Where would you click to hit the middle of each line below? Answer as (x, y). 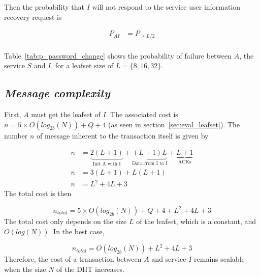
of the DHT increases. (90, 269)
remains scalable (219, 259)
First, (13, 114)
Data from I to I (150, 164)
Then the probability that (44, 7)
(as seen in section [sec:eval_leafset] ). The (174, 124)
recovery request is (33, 17)
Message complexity (57, 93)
